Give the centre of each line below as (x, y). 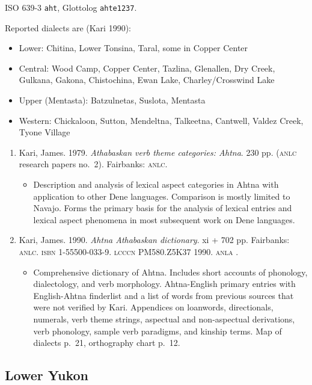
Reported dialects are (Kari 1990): (68, 27)
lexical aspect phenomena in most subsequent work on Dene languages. (164, 219)
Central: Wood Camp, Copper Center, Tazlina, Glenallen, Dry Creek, (147, 68)
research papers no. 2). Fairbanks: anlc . (93, 164)
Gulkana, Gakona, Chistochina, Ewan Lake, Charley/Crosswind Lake (147, 80)
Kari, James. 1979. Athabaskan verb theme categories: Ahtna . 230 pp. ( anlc (158, 152)
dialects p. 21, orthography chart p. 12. (107, 343)
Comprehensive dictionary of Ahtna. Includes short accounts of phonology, (170, 272)
